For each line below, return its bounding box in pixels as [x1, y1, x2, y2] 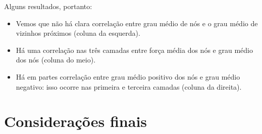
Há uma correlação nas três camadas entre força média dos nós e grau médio [16, 44, 253, 55]
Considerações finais [4, 111, 147, 131]
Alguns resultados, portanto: [4, 1, 92, 11]
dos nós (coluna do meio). [16, 54, 96, 65]
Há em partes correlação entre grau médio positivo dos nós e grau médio [16, 71, 240, 82]
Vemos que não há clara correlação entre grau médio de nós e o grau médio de [16, 18, 258, 28]
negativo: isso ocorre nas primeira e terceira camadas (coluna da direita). [16, 81, 242, 92]
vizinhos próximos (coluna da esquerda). [16, 28, 140, 38]
